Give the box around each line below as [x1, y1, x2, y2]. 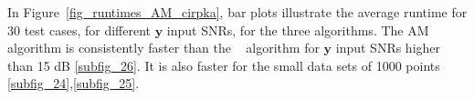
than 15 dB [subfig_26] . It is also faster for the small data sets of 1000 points [7, 55, 440, 74]
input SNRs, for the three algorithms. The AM [166, 20, 429, 39]
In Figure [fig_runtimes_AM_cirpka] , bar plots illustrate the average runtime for [7, 3, 468, 21]
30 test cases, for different [7, 20, 151, 39]
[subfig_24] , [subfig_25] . [7, 74, 140, 93]
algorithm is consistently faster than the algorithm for [7, 38, 320, 57]
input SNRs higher [335, 38, 441, 57]
